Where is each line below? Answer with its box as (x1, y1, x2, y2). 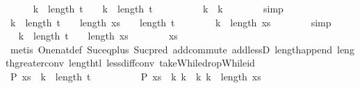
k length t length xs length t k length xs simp (10, 15, 332, 29)
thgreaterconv (6, 55, 65, 70)
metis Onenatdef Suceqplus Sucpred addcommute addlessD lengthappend (10, 42, 332, 56)
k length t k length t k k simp (33, 1, 284, 15)
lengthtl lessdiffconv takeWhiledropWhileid (69, 55, 255, 70)
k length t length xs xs (18, 28, 178, 43)
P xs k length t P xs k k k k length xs (10, 69, 261, 83)
